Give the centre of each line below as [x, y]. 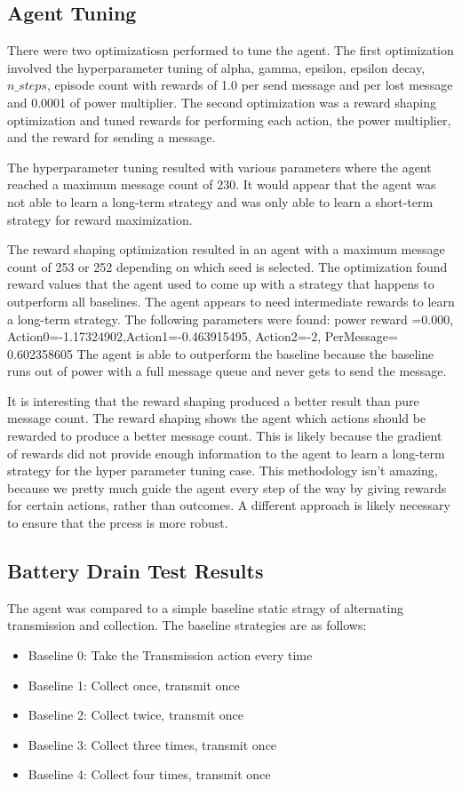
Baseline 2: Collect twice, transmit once [136, 715]
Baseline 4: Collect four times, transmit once [149, 774]
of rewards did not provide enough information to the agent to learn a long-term [226, 453]
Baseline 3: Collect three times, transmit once [152, 744]
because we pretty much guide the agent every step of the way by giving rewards [227, 487]
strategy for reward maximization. [100, 219]
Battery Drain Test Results [135, 571]
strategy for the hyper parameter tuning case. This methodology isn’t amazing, [223, 470]
